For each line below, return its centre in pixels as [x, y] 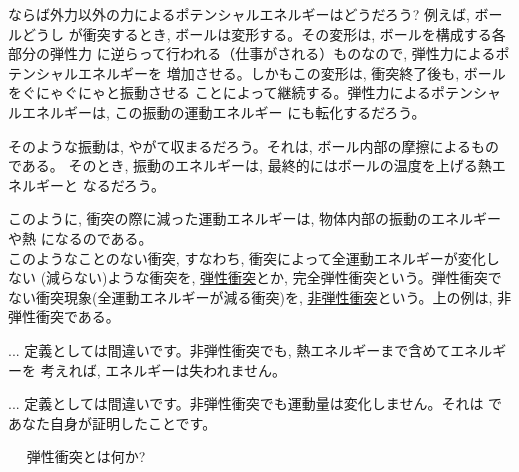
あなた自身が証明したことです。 [112, 422]
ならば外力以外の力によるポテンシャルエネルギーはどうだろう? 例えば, [239, 14]
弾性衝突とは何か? [86, 456]
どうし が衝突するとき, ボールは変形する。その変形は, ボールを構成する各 [263, 33]
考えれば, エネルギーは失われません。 [163, 369]
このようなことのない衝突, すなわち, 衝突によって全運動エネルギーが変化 [247, 257]
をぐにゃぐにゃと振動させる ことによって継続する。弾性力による [220, 92]
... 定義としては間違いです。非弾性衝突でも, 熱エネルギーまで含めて [229, 349]
